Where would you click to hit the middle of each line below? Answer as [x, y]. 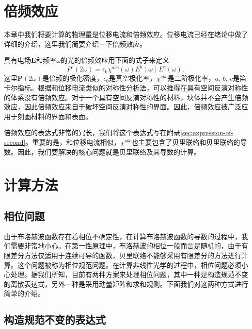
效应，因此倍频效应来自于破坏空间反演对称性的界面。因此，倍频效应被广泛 [123, 107]
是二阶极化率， [191, 78]
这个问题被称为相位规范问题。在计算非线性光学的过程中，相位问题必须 [129, 265]
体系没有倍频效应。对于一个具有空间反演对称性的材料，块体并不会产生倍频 [129, 97]
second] [15, 142]
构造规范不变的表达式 [55, 320]
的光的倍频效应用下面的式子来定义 [115, 60]
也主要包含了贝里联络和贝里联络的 [186, 142]
